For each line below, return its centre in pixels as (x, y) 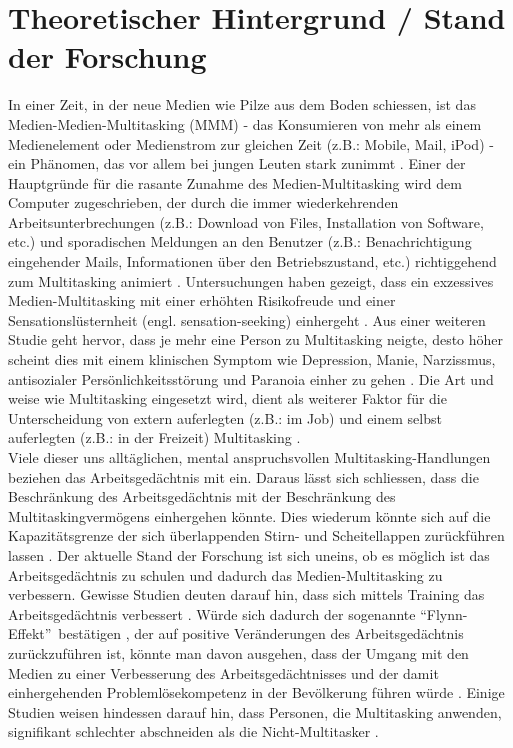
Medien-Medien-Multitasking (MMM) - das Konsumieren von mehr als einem (245, 123)
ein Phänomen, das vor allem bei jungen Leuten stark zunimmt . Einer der (237, 163)
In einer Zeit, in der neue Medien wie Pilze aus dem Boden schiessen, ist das (242, 104)
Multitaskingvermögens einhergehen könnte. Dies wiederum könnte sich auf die (249, 515)
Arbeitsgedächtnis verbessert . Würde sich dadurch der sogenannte (212, 613)
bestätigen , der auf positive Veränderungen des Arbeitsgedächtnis (261, 633)
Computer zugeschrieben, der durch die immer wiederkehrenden (203, 202)
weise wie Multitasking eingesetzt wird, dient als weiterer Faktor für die (227, 398)
